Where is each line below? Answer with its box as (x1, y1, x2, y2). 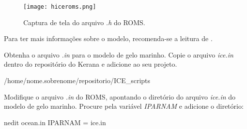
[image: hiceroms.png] (23, 3, 96, 10)
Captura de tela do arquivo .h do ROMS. (23, 17, 145, 27)
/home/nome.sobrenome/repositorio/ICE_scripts (4, 75, 151, 86)
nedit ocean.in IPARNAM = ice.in (4, 117, 106, 127)
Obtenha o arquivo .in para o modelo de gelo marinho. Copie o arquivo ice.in (4, 49, 233, 59)
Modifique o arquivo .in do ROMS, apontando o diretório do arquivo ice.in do (4, 91, 236, 101)
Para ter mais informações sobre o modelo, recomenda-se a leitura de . (4, 33, 213, 43)
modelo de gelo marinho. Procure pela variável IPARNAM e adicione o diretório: (4, 101, 244, 111)
